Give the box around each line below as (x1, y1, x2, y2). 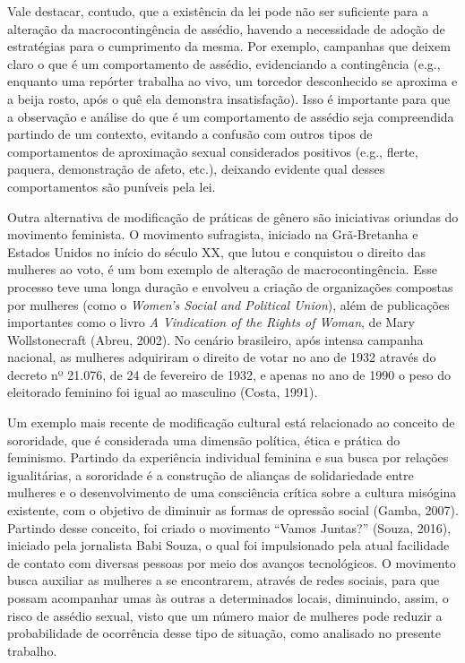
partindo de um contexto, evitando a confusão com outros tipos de (7, 125, 373, 143)
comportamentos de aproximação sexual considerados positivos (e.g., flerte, (7, 142, 418, 160)
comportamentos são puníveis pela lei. (7, 177, 216, 195)
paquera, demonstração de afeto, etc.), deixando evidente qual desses (7, 159, 385, 178)
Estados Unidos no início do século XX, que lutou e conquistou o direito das (7, 242, 426, 261)
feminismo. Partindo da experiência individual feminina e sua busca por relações (7, 448, 449, 467)
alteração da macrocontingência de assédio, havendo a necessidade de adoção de (7, 19, 445, 38)
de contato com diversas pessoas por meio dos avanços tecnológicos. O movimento (7, 553, 456, 572)
